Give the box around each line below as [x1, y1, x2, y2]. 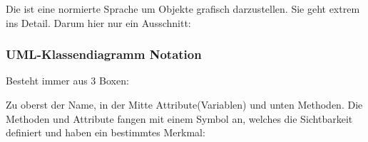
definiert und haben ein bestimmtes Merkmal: [6, 125, 205, 140]
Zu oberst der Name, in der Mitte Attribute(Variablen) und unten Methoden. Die [6, 97, 363, 111]
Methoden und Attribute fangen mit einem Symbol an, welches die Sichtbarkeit [6, 111, 353, 126]
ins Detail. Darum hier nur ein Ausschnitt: [6, 15, 191, 30]
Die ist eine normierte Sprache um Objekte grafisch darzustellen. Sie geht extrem [6, 1, 360, 16]
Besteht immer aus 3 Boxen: [6, 73, 129, 88]
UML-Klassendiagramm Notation [6, 45, 202, 63]
